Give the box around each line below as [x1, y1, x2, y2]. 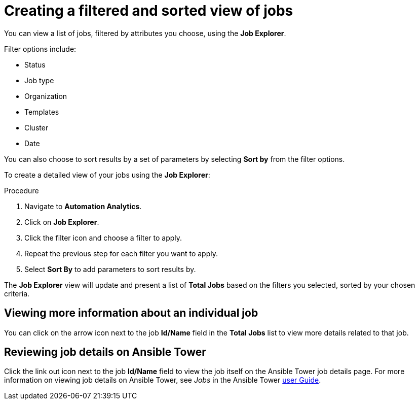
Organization [24, 91, 67, 100]
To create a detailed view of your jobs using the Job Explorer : [4, 170, 210, 179]
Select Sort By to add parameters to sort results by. [24, 264, 196, 274]
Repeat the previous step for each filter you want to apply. [24, 249, 218, 258]
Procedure [4, 186, 39, 195]
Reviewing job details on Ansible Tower [4, 346, 206, 359]
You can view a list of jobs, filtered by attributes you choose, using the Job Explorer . [4, 28, 286, 38]
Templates [24, 107, 59, 116]
